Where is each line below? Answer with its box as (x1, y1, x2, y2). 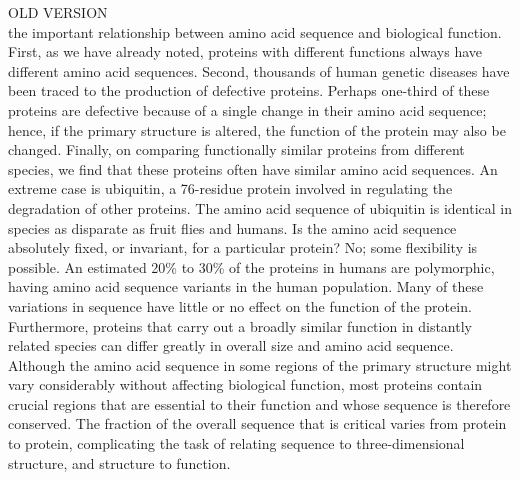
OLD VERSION (8, 2, 108, 22)
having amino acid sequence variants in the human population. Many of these (8, 276, 484, 297)
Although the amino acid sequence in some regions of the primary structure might (8, 354, 512, 375)
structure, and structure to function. (8, 452, 231, 473)
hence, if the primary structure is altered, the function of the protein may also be (8, 119, 506, 140)
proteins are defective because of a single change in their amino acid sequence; (8, 99, 487, 120)
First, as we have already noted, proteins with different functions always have (8, 41, 482, 62)
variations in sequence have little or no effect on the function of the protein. (8, 295, 472, 316)
